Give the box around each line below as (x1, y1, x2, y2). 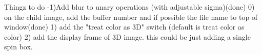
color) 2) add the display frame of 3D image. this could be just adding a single (4, 31, 251, 42)
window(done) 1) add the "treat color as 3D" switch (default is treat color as (4, 21, 245, 32)
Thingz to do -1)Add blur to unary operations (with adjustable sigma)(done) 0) (4, 2, 255, 12)
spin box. (4, 41, 33, 52)
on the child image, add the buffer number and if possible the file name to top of (4, 11, 258, 22)
